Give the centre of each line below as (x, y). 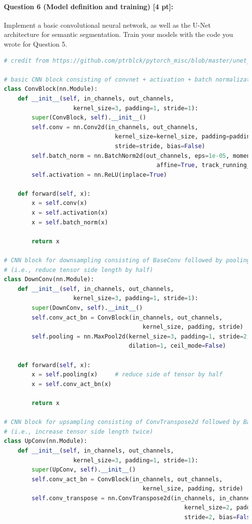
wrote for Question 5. (36, 43)
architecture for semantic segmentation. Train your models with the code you (118, 34)
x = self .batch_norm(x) (70, 222)
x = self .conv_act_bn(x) (71, 384)
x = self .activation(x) (70, 213)
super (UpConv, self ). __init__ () (84, 470)
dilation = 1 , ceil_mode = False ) (177, 346)
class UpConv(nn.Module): (46, 441)
